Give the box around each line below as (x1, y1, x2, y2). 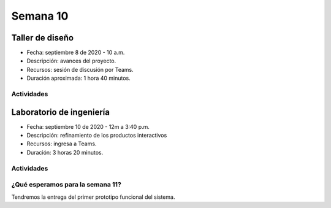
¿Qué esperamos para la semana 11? (11, 180, 122, 189)
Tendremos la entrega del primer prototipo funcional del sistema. (11, 193, 175, 201)
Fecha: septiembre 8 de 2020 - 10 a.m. (26, 49, 125, 56)
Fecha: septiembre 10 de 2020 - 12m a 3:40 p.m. (26, 123, 150, 130)
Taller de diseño (11, 33, 74, 43)
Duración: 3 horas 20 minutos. (26, 148, 104, 156)
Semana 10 (11, 9, 69, 23)
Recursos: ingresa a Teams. (26, 140, 97, 147)
